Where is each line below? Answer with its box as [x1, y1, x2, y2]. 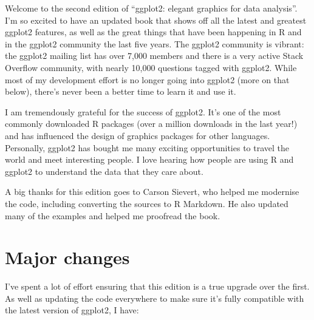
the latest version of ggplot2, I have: [5, 304, 139, 316]
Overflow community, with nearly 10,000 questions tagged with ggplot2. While [5, 61, 297, 73]
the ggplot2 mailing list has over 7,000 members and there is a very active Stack [5, 49, 304, 62]
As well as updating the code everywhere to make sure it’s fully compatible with [5, 291, 304, 304]
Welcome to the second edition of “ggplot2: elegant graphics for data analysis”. [5, 2, 298, 14]
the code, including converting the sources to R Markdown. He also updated [5, 197, 288, 209]
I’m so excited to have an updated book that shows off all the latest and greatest [5, 13, 307, 26]
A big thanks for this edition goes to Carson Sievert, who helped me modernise [5, 185, 299, 198]
